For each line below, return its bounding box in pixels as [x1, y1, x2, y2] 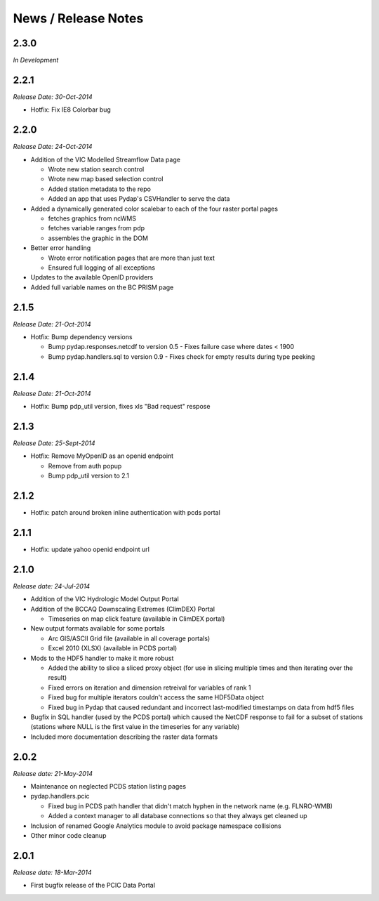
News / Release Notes [13, 11, 144, 26]
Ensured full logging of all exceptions [48, 263, 156, 272]
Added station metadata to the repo [48, 185, 151, 193]
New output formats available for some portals [30, 624, 165, 633]
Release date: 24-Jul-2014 [13, 581, 91, 590]
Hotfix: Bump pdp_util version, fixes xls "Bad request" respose [30, 402, 211, 411]
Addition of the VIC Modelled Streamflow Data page [30, 155, 180, 164]
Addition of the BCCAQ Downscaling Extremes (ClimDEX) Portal [30, 605, 215, 613]
